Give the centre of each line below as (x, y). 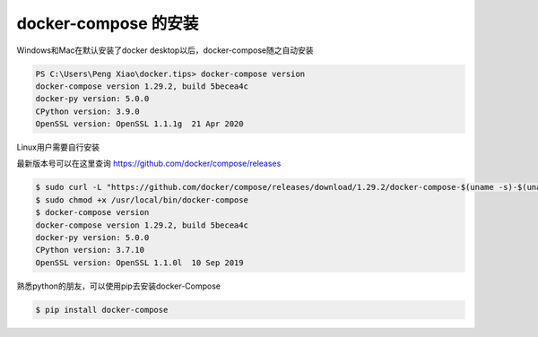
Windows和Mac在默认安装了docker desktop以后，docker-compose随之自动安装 (165, 50)
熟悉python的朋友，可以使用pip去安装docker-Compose (119, 286)
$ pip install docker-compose (102, 310)
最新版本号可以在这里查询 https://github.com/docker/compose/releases (149, 164)
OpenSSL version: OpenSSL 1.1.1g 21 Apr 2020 (139, 124)
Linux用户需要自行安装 (58, 147)
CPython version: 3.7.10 (90, 250)
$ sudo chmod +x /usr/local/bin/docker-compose (142, 200)
